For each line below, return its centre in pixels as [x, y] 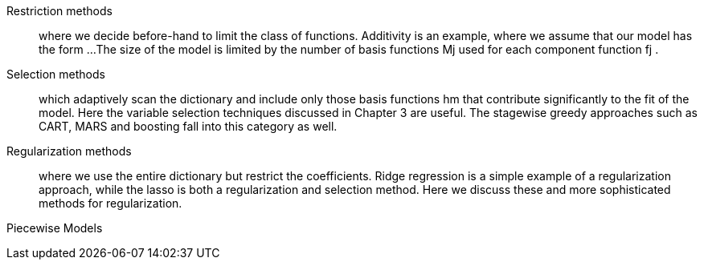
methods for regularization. [111, 203]
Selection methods [56, 74]
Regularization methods [69, 151]
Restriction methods [59, 11]
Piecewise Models [55, 228]
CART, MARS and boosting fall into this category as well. [188, 126]
